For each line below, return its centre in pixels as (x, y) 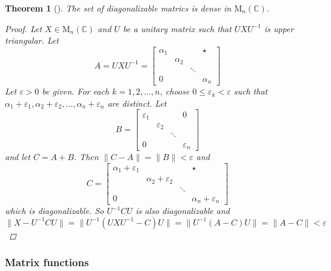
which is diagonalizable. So (55, 211)
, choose (175, 91)
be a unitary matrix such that (177, 28)
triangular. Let (32, 40)
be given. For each (75, 91)
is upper (279, 28)
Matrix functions (47, 262)
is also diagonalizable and (182, 211)
